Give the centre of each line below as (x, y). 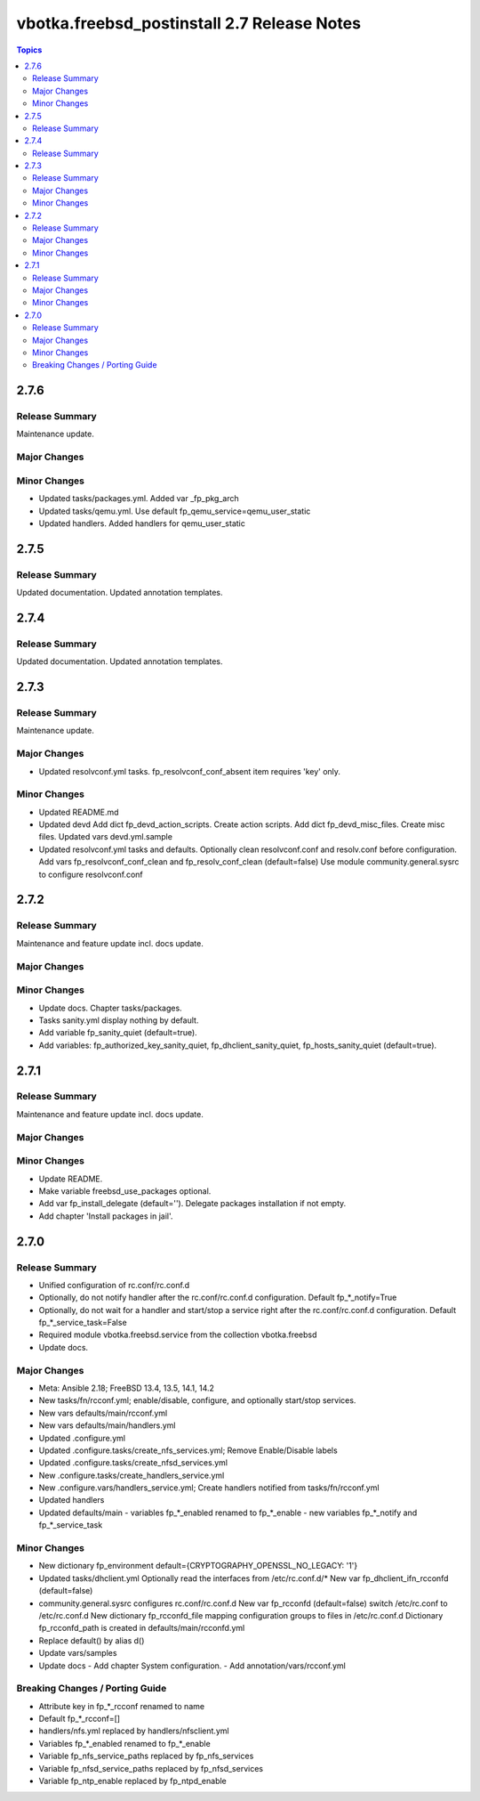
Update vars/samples (78, 1653)
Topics (29, 50)
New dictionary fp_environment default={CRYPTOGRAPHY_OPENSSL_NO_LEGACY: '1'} (198, 1566)
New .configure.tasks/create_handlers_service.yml (132, 1475)
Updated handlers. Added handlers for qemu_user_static (142, 523)
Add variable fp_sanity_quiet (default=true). (118, 1033)
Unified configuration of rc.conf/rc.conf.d (114, 1285)
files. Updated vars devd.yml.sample (106, 837)
